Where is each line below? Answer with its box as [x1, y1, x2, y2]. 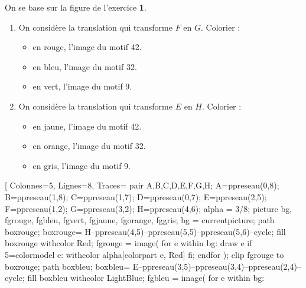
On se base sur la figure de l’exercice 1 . [5, 1, 147, 13]
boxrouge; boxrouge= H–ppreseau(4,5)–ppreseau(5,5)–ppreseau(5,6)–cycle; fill [5, 225, 286, 237]
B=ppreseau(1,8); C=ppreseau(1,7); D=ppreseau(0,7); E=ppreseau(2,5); [5, 190, 267, 203]
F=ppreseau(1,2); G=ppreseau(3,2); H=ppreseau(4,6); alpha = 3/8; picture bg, [5, 202, 292, 214]
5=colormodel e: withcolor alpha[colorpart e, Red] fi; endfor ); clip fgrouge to [5, 248, 284, 260]
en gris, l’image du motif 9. [32, 159, 131, 171]
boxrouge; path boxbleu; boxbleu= [5, 260, 131, 272]
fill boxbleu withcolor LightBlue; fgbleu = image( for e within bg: [27, 272, 265, 284]
